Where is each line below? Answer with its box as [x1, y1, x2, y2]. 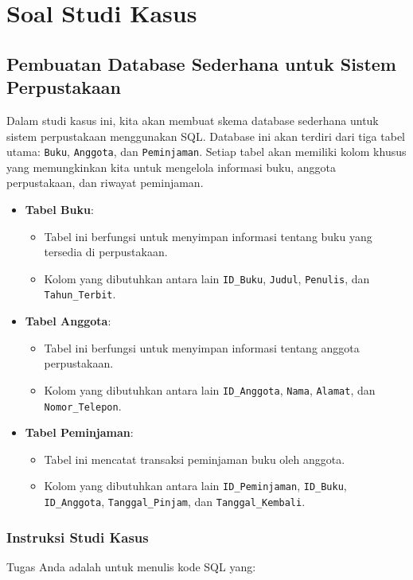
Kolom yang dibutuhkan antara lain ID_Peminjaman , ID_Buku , [44, 477, 347, 494]
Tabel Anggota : [25, 313, 111, 329]
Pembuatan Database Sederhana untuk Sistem [6, 51, 396, 76]
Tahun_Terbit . [44, 286, 116, 302]
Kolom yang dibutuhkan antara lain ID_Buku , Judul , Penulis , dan [44, 270, 370, 286]
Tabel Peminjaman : [25, 424, 134, 441]
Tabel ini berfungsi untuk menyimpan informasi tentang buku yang [44, 228, 372, 244]
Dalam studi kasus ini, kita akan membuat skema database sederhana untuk [6, 111, 379, 128]
